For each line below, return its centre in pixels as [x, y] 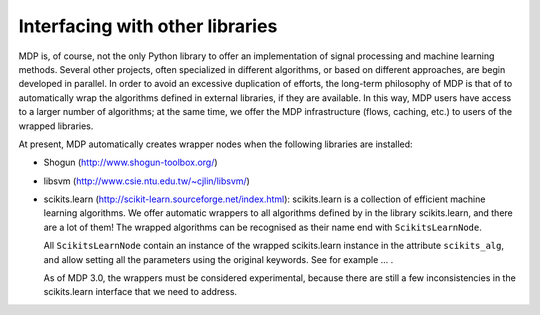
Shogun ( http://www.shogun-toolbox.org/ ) [131, 162]
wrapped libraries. [56, 126]
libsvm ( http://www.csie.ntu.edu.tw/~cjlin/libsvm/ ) [146, 181]
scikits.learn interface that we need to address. [140, 292]
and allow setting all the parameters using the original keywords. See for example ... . [218, 259]
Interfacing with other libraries [148, 26]
